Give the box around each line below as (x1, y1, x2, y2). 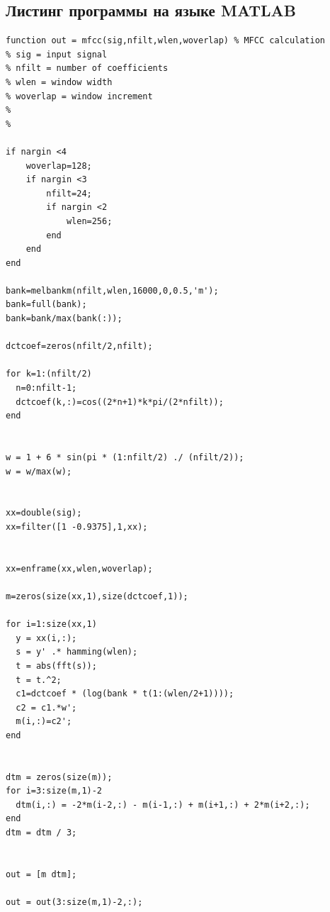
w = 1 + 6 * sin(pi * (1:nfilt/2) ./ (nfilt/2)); (6, 452, 244, 463)
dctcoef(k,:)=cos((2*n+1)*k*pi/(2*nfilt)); (16, 396, 224, 407)
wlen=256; (66, 216, 113, 226)
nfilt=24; (46, 188, 92, 199)
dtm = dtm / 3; (6, 828, 77, 838)
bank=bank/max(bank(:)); (6, 313, 123, 324)
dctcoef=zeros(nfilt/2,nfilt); (6, 341, 153, 352)
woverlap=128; (25, 160, 92, 171)
